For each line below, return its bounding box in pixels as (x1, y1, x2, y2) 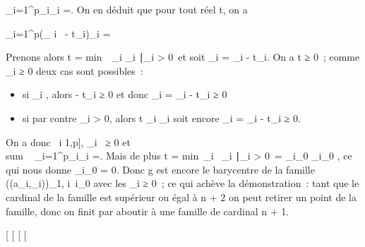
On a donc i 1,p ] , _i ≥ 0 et (6, 134, 131, 149)
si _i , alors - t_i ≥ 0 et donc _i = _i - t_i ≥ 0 (22, 87, 227, 102)
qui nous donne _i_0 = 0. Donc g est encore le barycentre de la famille (6, 162, 315, 176)
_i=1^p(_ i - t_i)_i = (6, 25, 111, 40)
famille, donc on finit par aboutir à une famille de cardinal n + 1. (6, 203, 289, 218)
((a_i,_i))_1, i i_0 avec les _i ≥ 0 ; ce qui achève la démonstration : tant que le (6, 176, 359, 191)
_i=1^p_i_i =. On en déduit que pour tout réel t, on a (6, 2, 248, 16)
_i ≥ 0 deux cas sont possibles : (6, 63, 143, 78)
